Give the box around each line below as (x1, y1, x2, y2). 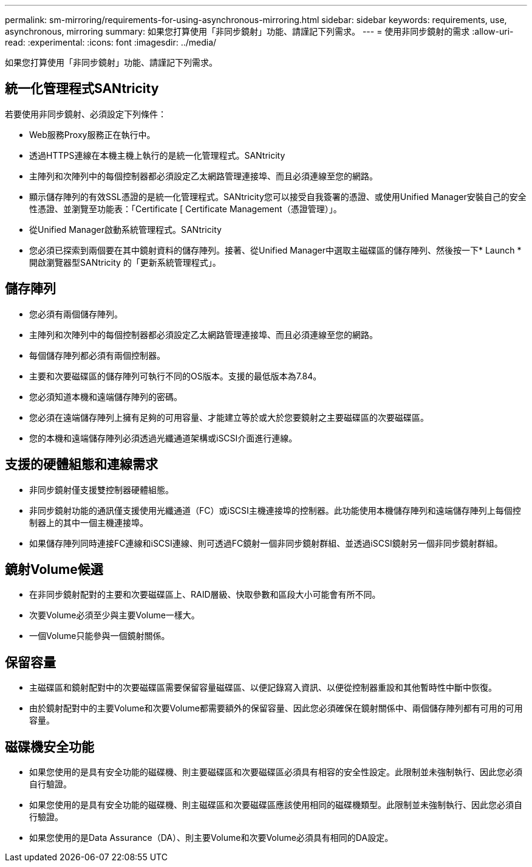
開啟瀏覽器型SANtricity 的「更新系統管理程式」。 (29, 257, 221, 268)
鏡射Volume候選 (5, 561, 103, 577)
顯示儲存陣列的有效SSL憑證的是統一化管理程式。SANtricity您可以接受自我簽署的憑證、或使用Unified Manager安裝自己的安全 (29, 191, 527, 202)
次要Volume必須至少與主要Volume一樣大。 (29, 610, 200, 621)
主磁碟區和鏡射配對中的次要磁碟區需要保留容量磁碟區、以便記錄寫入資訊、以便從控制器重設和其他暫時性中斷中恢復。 (29, 682, 497, 693)
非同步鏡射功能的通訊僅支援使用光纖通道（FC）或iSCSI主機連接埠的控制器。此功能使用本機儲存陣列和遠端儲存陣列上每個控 (29, 505, 521, 516)
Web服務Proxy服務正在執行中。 (29, 129, 155, 140)
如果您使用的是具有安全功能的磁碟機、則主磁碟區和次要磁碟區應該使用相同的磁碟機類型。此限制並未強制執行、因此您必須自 (29, 800, 522, 810)
